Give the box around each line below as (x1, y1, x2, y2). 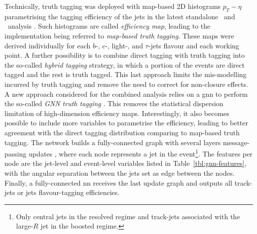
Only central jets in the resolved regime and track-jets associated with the (16, 211, 240, 221)
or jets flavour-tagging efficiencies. (17, 187, 120, 197)
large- (16, 221, 34, 231)
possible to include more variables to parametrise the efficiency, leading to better (4, 117, 248, 128)
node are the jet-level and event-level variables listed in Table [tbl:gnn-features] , (4, 158, 247, 168)
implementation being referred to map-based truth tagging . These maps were (4, 30, 234, 40)
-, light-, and (105, 40, 143, 50)
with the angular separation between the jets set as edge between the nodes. (4, 167, 235, 178)
